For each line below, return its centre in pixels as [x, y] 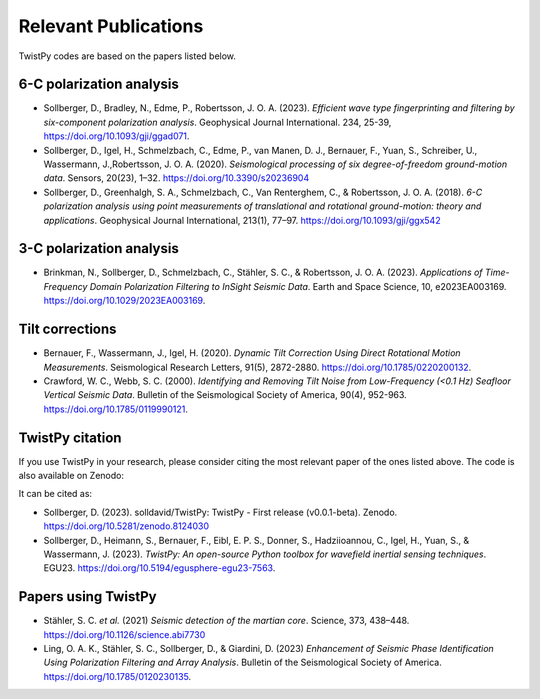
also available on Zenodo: [71, 476]
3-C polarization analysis [98, 248]
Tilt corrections [67, 329]
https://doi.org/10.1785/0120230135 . [117, 676]
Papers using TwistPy [87, 596]
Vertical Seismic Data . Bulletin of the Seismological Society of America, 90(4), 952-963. [225, 395]
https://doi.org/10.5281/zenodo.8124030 [126, 526]
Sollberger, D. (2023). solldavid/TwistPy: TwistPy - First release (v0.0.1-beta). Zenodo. [220, 512]
